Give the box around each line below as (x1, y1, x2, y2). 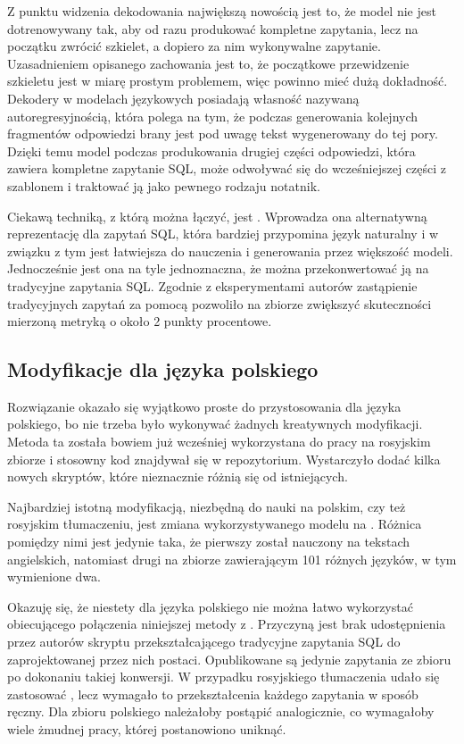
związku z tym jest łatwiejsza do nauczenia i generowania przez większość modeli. (7, 241, 453, 260)
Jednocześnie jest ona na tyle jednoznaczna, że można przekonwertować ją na (7, 259, 429, 278)
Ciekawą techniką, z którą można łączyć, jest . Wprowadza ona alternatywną (7, 206, 427, 225)
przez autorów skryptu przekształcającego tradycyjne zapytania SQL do (7, 632, 401, 651)
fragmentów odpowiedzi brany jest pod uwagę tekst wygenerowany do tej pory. (7, 124, 438, 143)
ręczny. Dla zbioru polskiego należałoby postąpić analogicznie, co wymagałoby (7, 702, 435, 721)
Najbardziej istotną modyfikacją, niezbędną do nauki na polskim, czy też (7, 497, 406, 515)
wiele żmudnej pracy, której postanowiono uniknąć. (7, 719, 286, 738)
